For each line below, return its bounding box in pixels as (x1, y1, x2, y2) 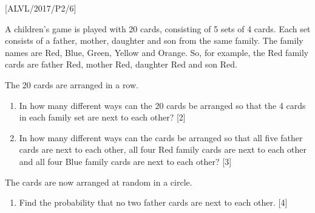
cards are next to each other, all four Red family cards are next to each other (19, 143, 307, 156)
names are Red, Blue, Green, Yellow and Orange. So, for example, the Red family (5, 46, 309, 58)
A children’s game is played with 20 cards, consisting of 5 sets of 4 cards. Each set (5, 22, 311, 35)
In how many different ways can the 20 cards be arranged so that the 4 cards (19, 99, 306, 111)
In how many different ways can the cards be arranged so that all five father (19, 131, 303, 144)
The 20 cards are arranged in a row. (5, 78, 138, 91)
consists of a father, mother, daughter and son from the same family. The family (5, 34, 303, 47)
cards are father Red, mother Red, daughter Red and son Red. (5, 58, 238, 71)
